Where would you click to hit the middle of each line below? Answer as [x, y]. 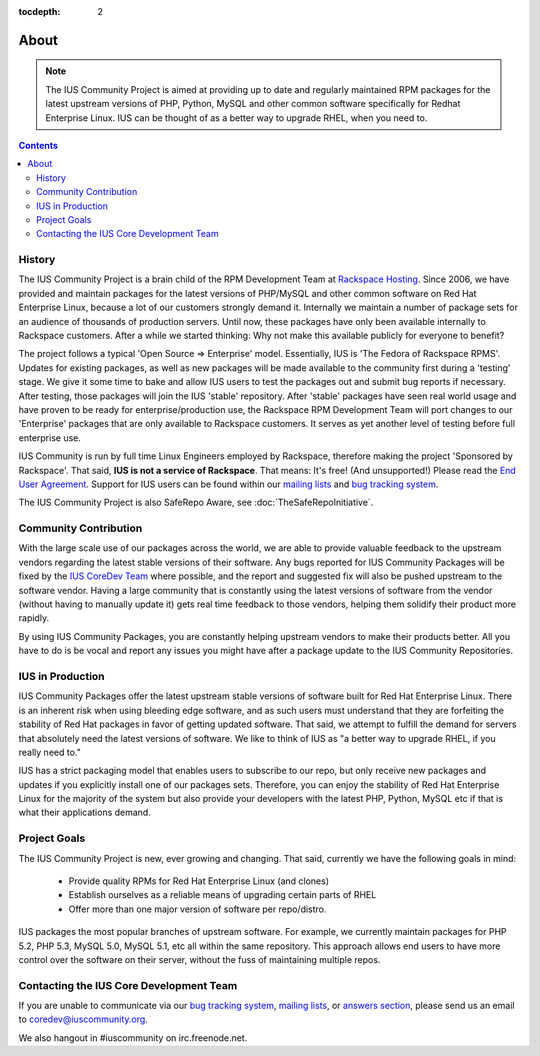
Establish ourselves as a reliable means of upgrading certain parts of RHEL [222, 895]
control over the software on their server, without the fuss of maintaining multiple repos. [199, 959]
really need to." [50, 752]
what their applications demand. [85, 812]
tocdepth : [39, 11]
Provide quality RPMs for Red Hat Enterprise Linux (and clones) [199, 881]
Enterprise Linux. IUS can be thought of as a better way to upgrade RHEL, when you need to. [236, 117]
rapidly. [34, 618]
